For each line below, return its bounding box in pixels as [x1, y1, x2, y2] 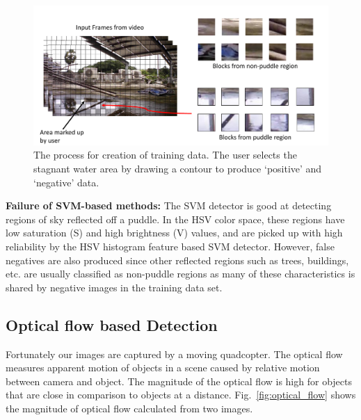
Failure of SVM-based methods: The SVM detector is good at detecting [6, 198, 332, 213]
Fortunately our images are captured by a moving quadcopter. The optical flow [6, 346, 343, 361]
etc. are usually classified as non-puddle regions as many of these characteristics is [6, 266, 355, 281]
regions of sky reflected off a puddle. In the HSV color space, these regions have [6, 211, 345, 226]
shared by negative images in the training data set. [6, 280, 223, 294]
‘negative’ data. [33, 175, 99, 189]
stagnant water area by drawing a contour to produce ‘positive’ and [33, 161, 322, 175]
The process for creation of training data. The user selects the [33, 147, 297, 162]
